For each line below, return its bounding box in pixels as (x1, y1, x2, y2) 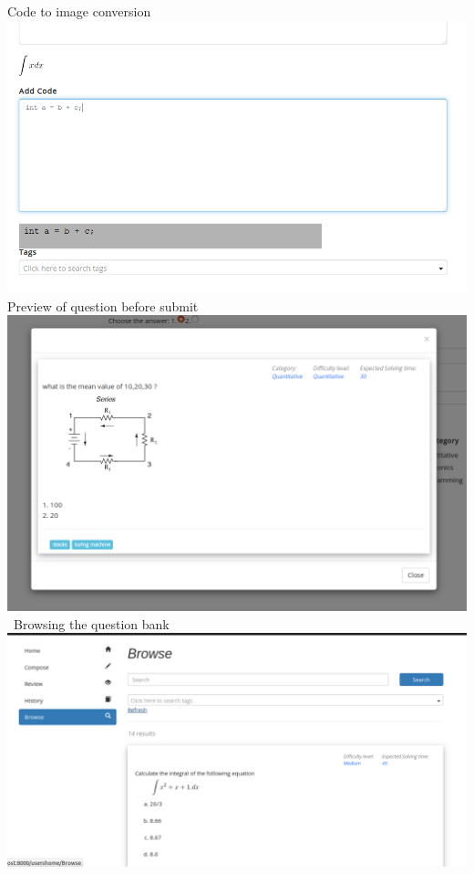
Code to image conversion (7, 2, 151, 20)
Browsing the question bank (13, 614, 170, 633)
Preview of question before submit (7, 296, 199, 315)
